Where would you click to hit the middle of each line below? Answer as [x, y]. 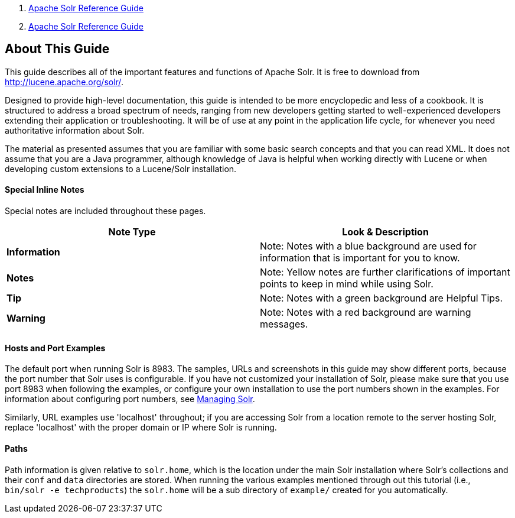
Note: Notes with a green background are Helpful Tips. [382, 298]
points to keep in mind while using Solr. [347, 284]
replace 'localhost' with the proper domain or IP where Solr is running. [141, 428]
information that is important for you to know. [360, 258]
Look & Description [385, 232]
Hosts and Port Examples [55, 348]
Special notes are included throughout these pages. [105, 211]
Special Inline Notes [45, 190]
